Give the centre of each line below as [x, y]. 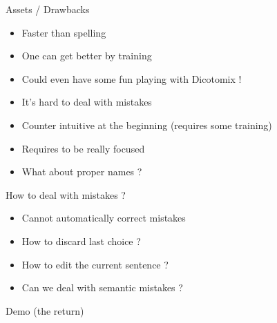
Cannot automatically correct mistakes [104, 218]
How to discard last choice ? [81, 241]
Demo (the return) [45, 310]
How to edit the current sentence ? [95, 264]
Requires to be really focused [83, 148]
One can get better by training [87, 56]
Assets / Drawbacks [48, 9]
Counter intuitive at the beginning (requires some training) [147, 125]
